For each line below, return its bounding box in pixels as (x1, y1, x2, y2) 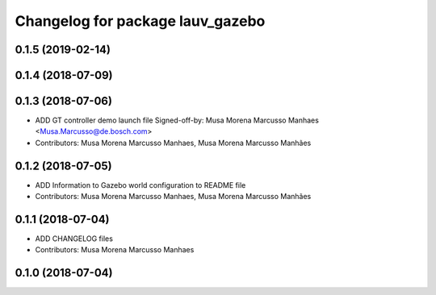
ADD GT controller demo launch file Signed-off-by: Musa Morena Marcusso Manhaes (35, 115, 319, 125)
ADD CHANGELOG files (35, 234, 113, 243)
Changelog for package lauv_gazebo (15, 12, 266, 30)
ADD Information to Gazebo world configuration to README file (35, 180, 246, 189)
